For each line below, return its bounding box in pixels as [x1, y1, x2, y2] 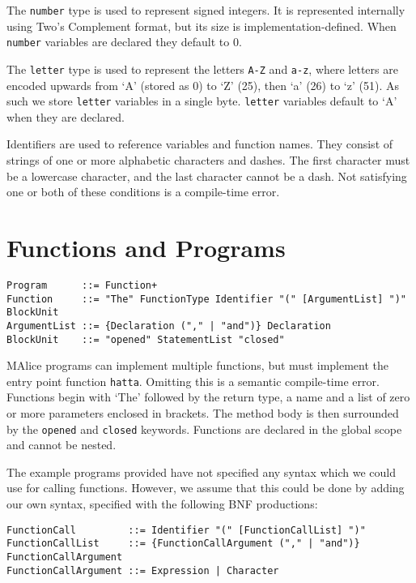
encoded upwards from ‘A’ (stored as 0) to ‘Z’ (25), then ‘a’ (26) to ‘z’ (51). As [6, 76, 399, 93]
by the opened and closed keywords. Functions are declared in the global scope [6, 420, 402, 437]
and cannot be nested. [6, 436, 117, 453]
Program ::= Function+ [6, 279, 158, 291]
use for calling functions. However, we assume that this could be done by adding [6, 479, 405, 496]
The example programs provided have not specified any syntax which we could [6, 463, 396, 480]
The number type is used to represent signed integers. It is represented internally [6, 2, 405, 18]
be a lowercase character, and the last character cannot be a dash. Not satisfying [6, 167, 407, 184]
